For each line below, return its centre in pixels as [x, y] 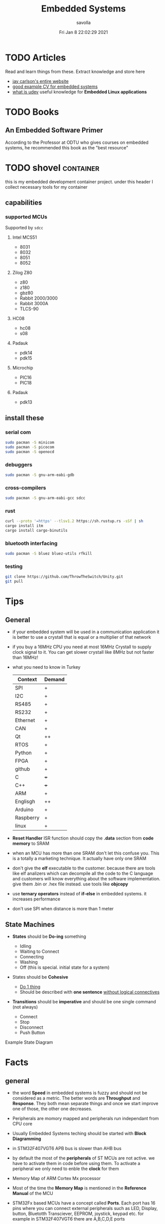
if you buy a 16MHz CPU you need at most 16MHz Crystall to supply [82, 647]
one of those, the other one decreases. [52, 1109]
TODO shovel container [52, 168]
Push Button [32, 1032]
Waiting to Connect [40, 951]
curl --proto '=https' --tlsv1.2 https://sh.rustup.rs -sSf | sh [74, 521]
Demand [54, 680]
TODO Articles [36, 57]
